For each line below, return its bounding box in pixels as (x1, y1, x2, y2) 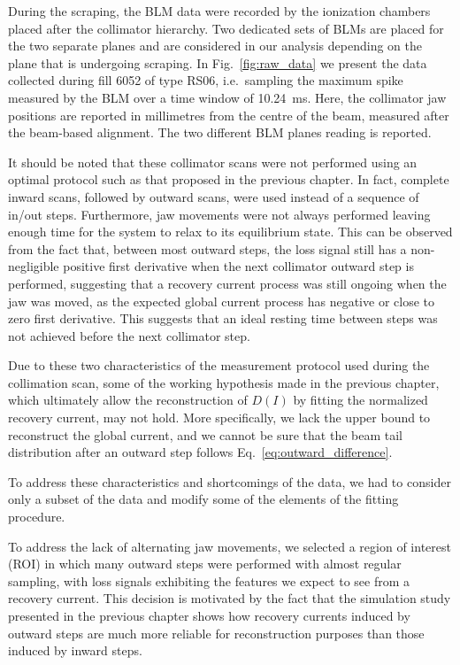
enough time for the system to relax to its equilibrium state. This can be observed (8, 222, 453, 241)
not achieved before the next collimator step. (8, 326, 250, 344)
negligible (8, 257, 59, 275)
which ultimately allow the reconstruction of (8, 390, 248, 409)
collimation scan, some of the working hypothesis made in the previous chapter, (8, 373, 440, 391)
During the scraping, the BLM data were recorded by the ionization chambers (8, 2, 431, 19)
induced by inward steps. (8, 641, 142, 660)
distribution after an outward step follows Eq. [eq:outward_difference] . (8, 443, 393, 461)
